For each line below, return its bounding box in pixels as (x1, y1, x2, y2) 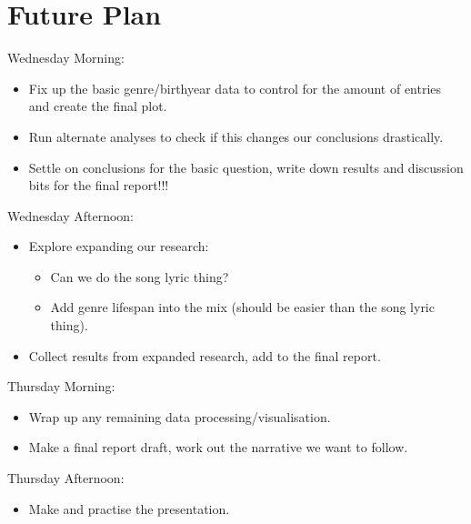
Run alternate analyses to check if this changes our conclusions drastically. (28, 126, 444, 146)
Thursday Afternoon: (7, 469, 125, 488)
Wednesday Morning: (7, 48, 125, 67)
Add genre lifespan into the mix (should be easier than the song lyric (50, 297, 435, 317)
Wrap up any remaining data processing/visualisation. (28, 407, 331, 426)
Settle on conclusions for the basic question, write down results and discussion (28, 157, 464, 176)
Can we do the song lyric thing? (50, 267, 229, 286)
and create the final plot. (28, 96, 167, 116)
